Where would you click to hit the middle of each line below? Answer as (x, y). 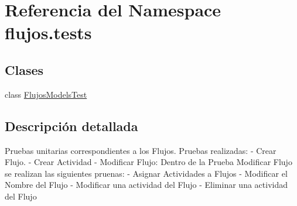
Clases (24, 69)
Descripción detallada (71, 126)
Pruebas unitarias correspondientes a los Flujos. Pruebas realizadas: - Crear (141, 150)
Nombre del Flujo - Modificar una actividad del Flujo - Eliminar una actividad (146, 185)
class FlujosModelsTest (46, 94)
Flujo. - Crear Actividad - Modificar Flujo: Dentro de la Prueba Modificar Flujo (148, 162)
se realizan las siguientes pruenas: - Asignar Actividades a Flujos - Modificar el (146, 173)
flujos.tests (48, 32)
